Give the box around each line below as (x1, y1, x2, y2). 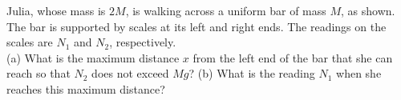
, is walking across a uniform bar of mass (125, 2, 326, 18)
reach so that (6, 65, 71, 82)
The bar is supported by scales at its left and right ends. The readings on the (6, 18, 387, 34)
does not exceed (91, 65, 169, 82)
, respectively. (109, 34, 176, 50)
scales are (6, 34, 53, 50)
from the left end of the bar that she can (192, 49, 393, 66)
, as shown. (341, 2, 395, 18)
